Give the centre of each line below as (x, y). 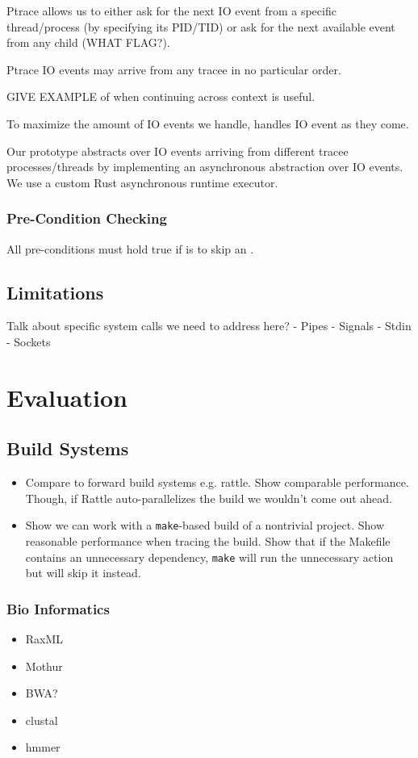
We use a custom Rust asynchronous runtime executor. (142, 182)
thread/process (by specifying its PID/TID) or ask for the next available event (201, 26)
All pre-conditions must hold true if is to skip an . (130, 248)
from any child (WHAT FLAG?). (88, 42)
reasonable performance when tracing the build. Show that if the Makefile (208, 540)
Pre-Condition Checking (87, 218)
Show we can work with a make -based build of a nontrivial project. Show (205, 525)
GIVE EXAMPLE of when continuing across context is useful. (161, 96)
